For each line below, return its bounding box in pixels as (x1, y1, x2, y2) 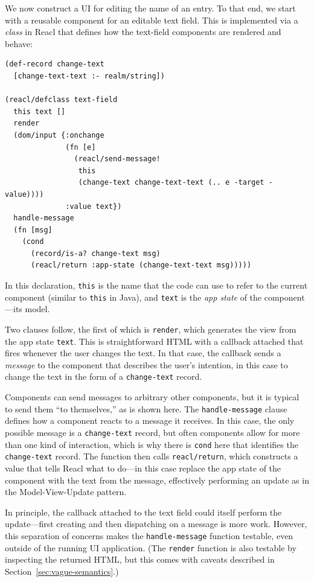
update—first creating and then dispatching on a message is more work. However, (5, 517, 307, 530)
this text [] (13, 107, 66, 116)
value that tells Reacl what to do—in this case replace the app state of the (5, 461, 281, 474)
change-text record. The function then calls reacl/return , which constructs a (5, 450, 298, 462)
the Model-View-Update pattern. (5, 485, 127, 498)
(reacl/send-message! (74, 155, 161, 164)
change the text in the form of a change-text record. (5, 370, 202, 383)
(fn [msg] (13, 225, 53, 234)
